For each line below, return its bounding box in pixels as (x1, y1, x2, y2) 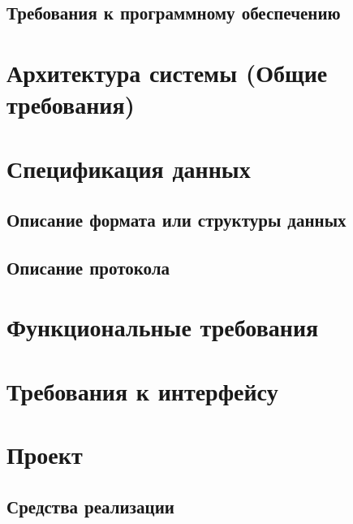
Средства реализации (6, 493, 174, 518)
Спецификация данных (6, 151, 251, 184)
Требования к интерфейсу (6, 374, 278, 407)
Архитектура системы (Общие (6, 55, 328, 89)
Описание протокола (6, 254, 170, 279)
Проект (6, 438, 83, 471)
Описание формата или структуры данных (6, 207, 347, 232)
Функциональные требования (6, 310, 319, 344)
